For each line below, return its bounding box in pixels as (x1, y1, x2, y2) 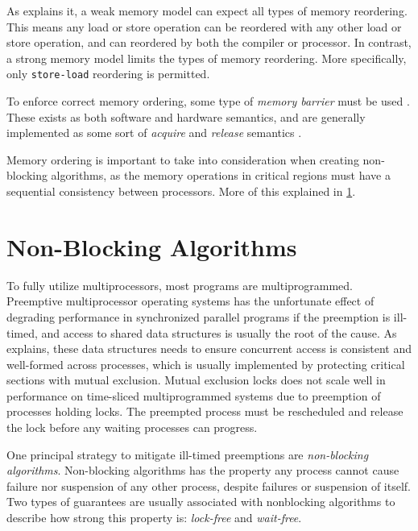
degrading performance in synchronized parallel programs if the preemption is (6, 308, 391, 325)
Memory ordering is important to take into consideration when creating (6, 151, 359, 168)
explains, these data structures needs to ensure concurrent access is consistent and (6, 340, 412, 357)
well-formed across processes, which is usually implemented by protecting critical (6, 355, 405, 372)
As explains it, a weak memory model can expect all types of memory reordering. (6, 2, 408, 19)
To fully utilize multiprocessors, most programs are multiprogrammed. (6, 276, 353, 293)
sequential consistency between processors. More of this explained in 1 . (6, 183, 356, 199)
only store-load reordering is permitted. (6, 65, 210, 82)
